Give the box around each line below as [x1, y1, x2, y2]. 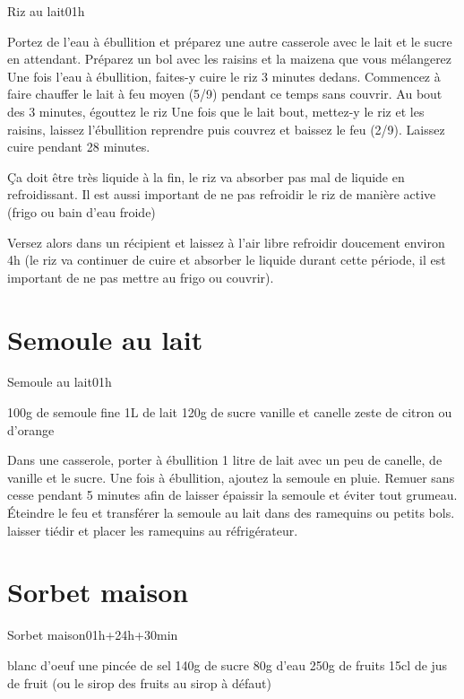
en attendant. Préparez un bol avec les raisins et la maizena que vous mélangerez [7, 49, 452, 68]
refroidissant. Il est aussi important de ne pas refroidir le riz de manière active [7, 185, 436, 204]
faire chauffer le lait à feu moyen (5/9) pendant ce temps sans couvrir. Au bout [7, 84, 443, 103]
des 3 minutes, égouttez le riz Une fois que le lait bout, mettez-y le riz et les [7, 101, 425, 120]
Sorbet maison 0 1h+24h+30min [7, 625, 178, 644]
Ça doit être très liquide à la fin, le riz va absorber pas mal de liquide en [7, 167, 405, 186]
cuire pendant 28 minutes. [7, 137, 150, 156]
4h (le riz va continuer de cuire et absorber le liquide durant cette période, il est [7, 250, 446, 269]
